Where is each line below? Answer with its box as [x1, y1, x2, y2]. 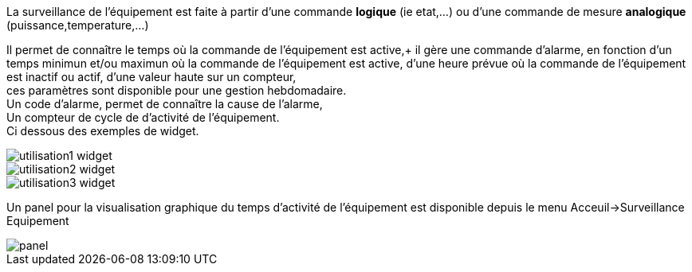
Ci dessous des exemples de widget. [6, 124, 199, 138]
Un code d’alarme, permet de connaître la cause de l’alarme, [6, 97, 323, 111]
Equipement [6, 214, 69, 227]
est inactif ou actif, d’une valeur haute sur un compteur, [6, 70, 297, 84]
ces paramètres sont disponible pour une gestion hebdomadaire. [6, 84, 347, 97]
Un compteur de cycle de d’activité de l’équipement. [6, 111, 280, 124]
